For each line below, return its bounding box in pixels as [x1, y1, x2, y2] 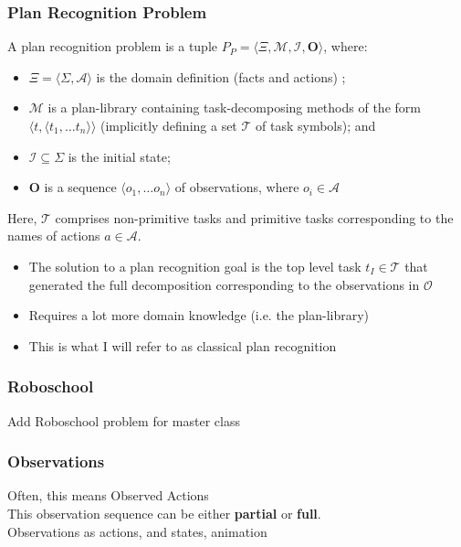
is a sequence [44, 177, 117, 197]
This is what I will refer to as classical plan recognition [28, 336, 337, 355]
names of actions [7, 226, 100, 245]
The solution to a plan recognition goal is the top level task [28, 256, 361, 275]
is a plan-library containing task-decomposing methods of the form [47, 98, 421, 117]
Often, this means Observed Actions [7, 486, 209, 505]
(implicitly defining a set [100, 116, 237, 134]
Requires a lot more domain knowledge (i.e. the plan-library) [28, 306, 370, 325]
